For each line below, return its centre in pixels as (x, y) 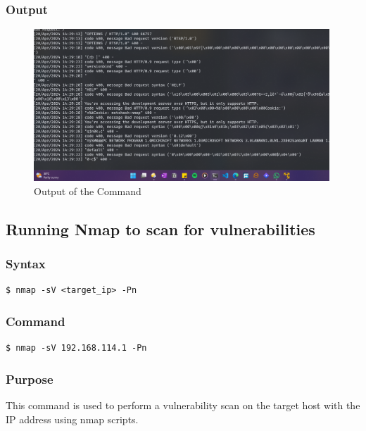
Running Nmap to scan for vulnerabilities (160, 229)
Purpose (30, 379)
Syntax (26, 264)
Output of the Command (88, 190)
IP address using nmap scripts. (72, 419)
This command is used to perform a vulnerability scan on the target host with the (183, 405)
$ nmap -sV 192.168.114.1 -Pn (76, 348)
